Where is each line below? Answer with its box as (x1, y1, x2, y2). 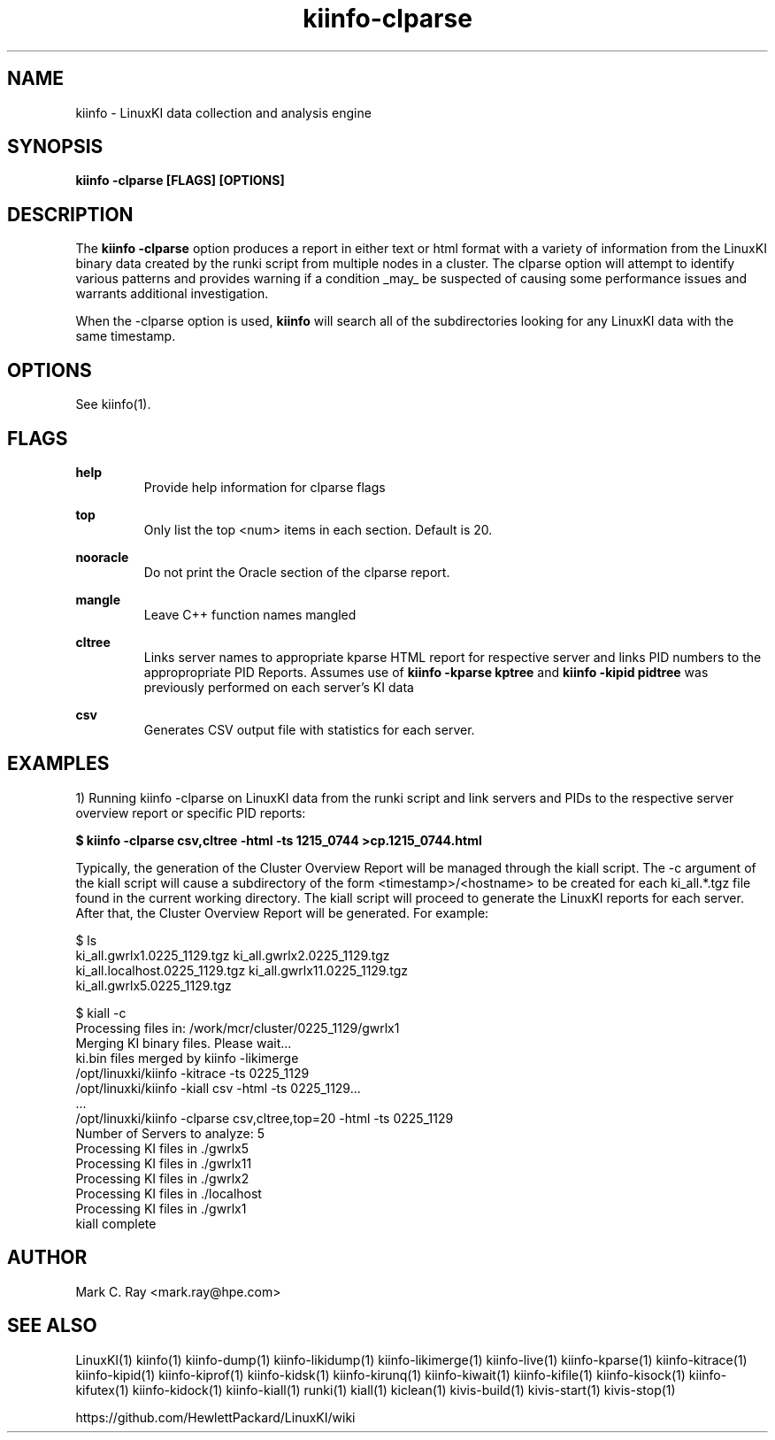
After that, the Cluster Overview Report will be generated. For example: (75, 905, 489, 920)
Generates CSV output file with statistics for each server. (143, 721, 475, 737)
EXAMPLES (7, 752, 110, 775)
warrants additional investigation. (75, 286, 269, 302)
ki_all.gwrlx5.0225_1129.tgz (75, 977, 232, 993)
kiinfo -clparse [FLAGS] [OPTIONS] (75, 173, 285, 189)
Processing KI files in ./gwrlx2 (75, 1170, 249, 1186)
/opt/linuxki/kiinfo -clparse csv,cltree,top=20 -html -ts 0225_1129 (75, 1110, 454, 1126)
